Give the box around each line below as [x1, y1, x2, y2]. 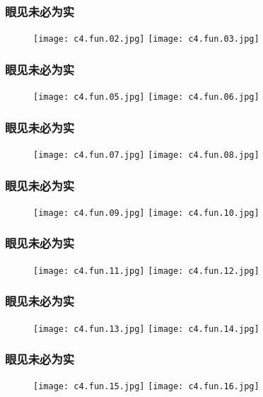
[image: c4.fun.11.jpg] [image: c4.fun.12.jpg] [33, 265, 259, 276]
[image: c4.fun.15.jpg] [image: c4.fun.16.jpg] [33, 381, 259, 392]
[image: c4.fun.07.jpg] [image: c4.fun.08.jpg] [33, 149, 259, 160]
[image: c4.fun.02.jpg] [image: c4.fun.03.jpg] [33, 34, 259, 45]
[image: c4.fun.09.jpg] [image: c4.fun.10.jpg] [33, 207, 259, 218]
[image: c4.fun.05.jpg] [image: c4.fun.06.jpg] [33, 92, 259, 103]
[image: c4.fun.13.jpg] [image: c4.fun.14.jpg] [33, 323, 259, 334]
